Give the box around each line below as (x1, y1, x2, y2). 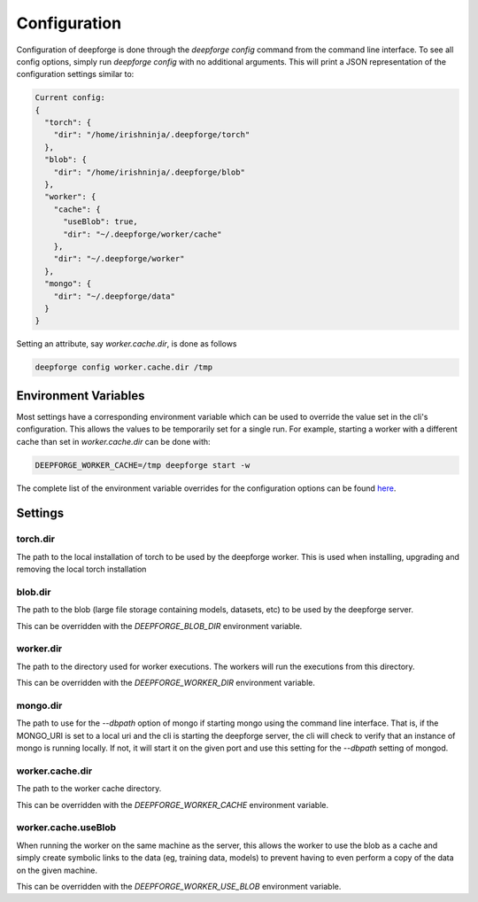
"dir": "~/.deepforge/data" (53, 291, 176, 301)
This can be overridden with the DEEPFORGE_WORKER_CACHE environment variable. (16, 799, 329, 810)
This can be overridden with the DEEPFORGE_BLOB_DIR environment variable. (16, 620, 303, 631)
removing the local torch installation (16, 564, 147, 575)
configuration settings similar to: (16, 69, 135, 80)
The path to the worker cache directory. (16, 783, 162, 794)
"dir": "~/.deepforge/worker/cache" (63, 229, 222, 239)
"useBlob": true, (63, 217, 139, 227)
